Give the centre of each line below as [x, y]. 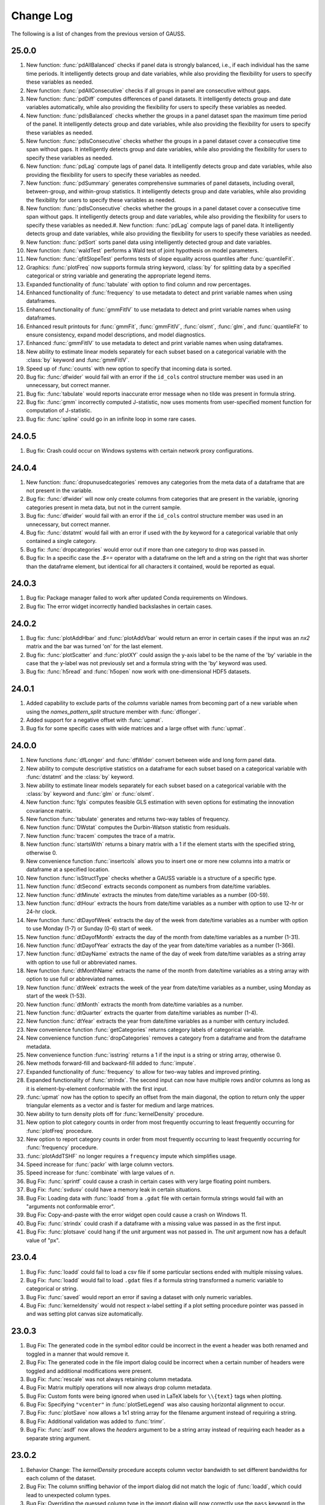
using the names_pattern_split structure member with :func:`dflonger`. [113, 712]
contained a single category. [61, 541]
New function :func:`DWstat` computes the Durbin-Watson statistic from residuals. [128, 827]
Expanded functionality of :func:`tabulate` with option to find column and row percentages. [139, 284]
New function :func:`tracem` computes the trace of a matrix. [101, 836]
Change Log [42, 16]
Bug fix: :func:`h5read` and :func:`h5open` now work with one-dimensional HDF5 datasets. [138, 672]
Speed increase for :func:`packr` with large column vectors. [100, 1164]
